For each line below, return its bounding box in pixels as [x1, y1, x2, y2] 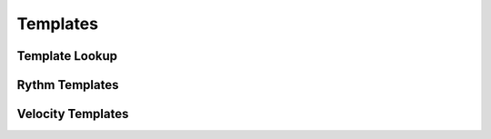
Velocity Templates [16, 106, 129, 122]
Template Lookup [16, 48, 118, 64]
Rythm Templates [16, 77, 119, 93]
